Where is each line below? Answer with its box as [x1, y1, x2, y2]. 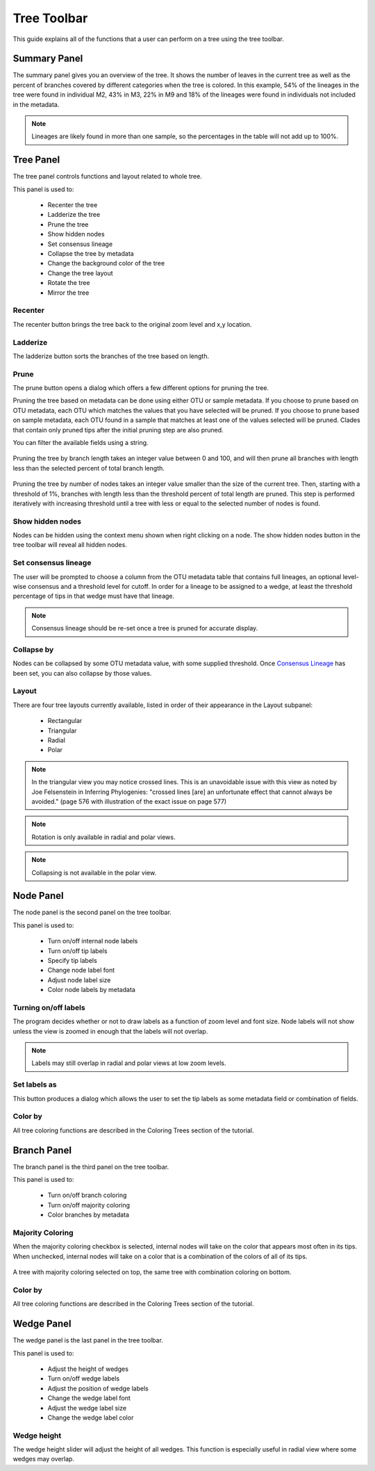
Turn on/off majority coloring [47, 1201, 131, 1209]
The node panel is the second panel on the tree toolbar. [12, 908, 172, 917]
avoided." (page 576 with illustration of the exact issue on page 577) [31, 797, 227, 806]
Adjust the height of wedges [47, 1365, 128, 1373]
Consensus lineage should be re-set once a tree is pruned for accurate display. [31, 624, 258, 633]
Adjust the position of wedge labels [47, 1384, 149, 1392]
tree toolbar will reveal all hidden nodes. [12, 541, 128, 549]
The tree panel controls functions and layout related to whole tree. [12, 172, 203, 181]
